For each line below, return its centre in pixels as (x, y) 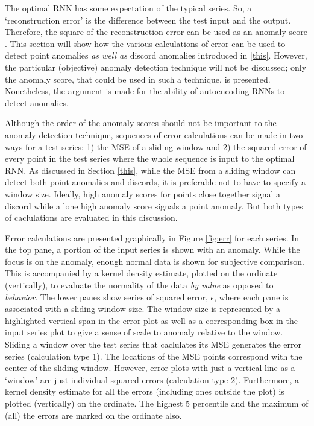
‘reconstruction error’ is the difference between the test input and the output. (148, 20)
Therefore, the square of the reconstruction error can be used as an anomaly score (156, 32)
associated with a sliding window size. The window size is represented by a (143, 309)
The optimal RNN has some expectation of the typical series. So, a (128, 8)
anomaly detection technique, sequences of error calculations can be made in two (154, 134)
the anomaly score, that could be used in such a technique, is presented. (138, 79)
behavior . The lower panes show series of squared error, (106, 297)
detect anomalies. (37, 102)
